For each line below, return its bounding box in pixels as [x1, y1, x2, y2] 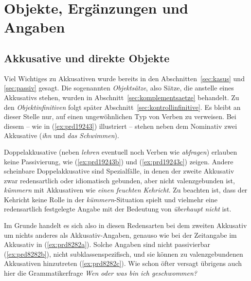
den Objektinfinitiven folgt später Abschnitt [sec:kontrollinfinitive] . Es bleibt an [4, 102, 241, 112]
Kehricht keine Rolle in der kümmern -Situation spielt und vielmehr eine [4, 194, 217, 204]
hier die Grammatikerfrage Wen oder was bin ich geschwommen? [4, 268, 197, 278]
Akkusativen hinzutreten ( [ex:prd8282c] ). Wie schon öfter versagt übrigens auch [4, 258, 242, 268]
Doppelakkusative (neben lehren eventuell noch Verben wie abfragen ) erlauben [4, 146, 237, 157]
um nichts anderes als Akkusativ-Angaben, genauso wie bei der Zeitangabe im [4, 229, 237, 240]
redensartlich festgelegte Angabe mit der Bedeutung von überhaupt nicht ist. [4, 204, 232, 214]
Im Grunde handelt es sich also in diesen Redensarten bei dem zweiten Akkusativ [4, 220, 247, 230]
